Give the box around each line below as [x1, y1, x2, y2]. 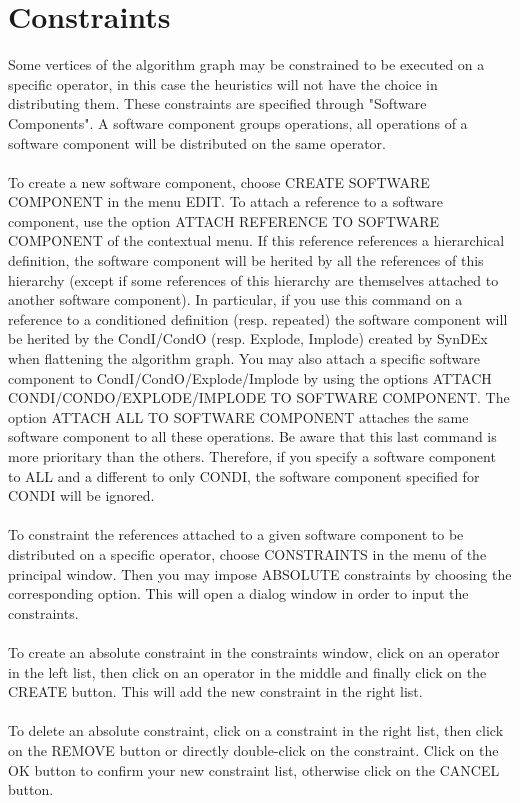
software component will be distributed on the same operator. [8, 132, 386, 153]
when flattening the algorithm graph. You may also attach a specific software [8, 348, 481, 369]
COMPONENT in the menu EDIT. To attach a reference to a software [8, 191, 443, 212]
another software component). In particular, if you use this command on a [8, 289, 463, 310]
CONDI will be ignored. [8, 485, 155, 506]
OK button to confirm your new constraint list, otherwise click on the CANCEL [8, 759, 500, 780]
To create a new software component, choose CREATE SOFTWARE [8, 171, 430, 192]
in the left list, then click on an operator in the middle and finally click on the [8, 661, 487, 682]
